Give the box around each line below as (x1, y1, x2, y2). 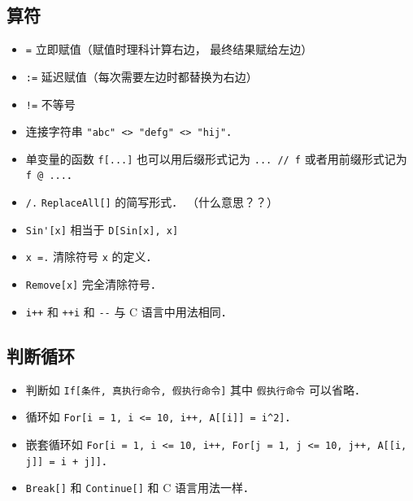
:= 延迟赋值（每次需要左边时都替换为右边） (25, 68, 258, 85)
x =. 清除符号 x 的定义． (25, 248, 158, 265)
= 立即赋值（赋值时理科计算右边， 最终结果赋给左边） (25, 41, 313, 58)
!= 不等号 (25, 95, 76, 112)
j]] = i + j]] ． (25, 451, 113, 468)
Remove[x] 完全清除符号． (25, 276, 162, 293)
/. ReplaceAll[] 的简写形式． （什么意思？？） (25, 194, 279, 211)
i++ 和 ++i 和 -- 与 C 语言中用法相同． (25, 303, 233, 320)
